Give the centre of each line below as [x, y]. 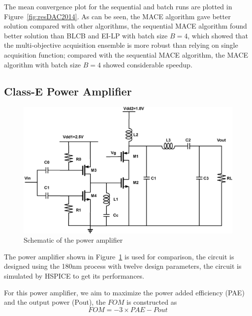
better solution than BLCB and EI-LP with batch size [86, 35]
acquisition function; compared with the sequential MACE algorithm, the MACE [126, 54]
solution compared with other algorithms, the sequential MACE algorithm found [126, 26]
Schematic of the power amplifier [73, 240]
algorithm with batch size [43, 64]
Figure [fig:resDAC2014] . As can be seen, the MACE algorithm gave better [117, 16]
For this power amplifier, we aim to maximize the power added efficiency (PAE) [124, 292]
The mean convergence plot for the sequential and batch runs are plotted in [118, 6]
